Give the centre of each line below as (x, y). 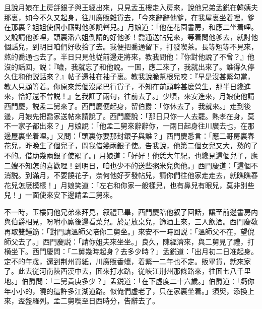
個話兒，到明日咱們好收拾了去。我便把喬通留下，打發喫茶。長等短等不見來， (131, 47)
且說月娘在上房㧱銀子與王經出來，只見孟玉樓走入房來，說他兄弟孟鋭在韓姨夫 (131, 7)
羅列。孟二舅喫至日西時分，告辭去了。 (95, 301)
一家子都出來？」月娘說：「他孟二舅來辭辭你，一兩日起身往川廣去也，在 (129, 126)
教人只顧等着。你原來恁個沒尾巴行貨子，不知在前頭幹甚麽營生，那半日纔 (124, 86)
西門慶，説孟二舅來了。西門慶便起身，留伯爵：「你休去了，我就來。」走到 (124, 106)
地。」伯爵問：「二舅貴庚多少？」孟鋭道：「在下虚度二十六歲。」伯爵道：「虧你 (129, 281)
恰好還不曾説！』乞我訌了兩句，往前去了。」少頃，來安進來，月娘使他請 (136, 96)
